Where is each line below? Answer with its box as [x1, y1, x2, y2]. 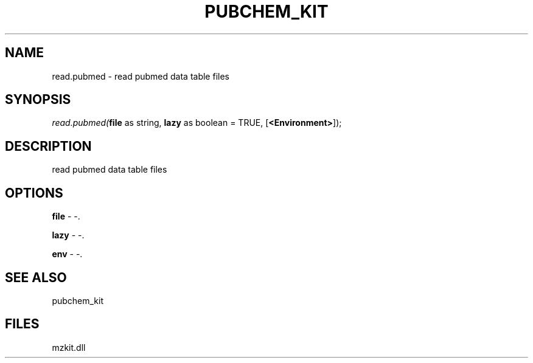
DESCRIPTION [5, 138, 92, 154]
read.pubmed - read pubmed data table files [52, 71, 229, 81]
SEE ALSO [5, 269, 67, 285]
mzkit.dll [52, 342, 86, 353]
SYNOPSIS [5, 92, 71, 108]
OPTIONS [5, 185, 63, 201]
